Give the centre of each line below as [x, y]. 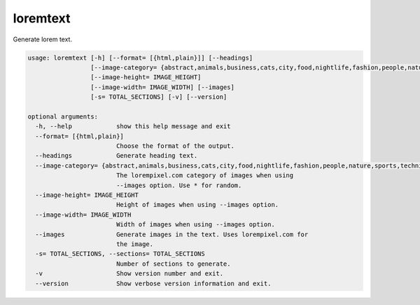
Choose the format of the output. [175, 146]
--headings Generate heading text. [117, 156]
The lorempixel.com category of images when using [205, 176]
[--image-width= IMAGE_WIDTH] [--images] [162, 87]
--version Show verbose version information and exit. [153, 283]
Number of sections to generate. [173, 264]
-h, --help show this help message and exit [133, 127]
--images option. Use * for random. [179, 185]
